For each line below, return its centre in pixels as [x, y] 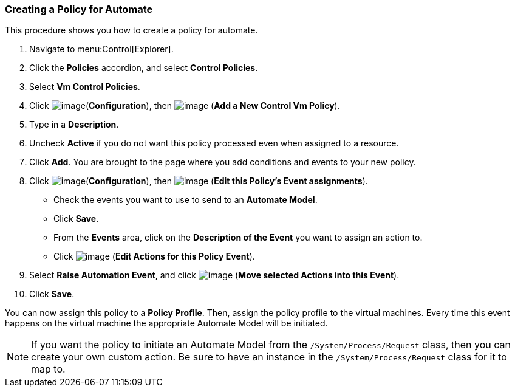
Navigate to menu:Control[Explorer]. [101, 49]
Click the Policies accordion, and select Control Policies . [144, 68]
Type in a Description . [74, 125]
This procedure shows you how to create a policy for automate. [131, 30]
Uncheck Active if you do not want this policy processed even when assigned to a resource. [214, 143]
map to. [48, 369]
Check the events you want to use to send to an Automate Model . [186, 200]
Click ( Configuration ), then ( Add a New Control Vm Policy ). [185, 106]
